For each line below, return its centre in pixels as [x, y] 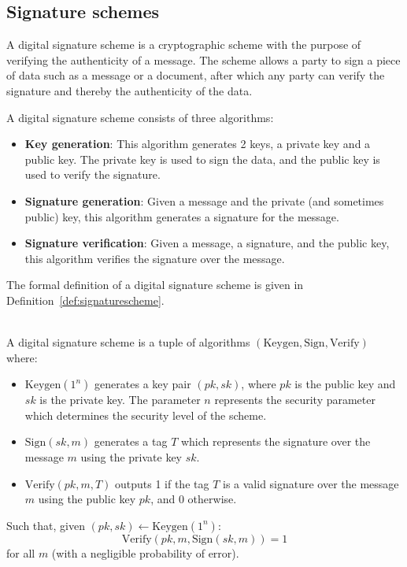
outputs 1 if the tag [162, 483]
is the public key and [345, 384]
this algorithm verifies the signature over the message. [155, 258]
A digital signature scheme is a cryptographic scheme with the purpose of [184, 44]
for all [21, 552]
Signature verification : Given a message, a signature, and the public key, [207, 243]
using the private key [131, 457]
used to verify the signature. [92, 174]
